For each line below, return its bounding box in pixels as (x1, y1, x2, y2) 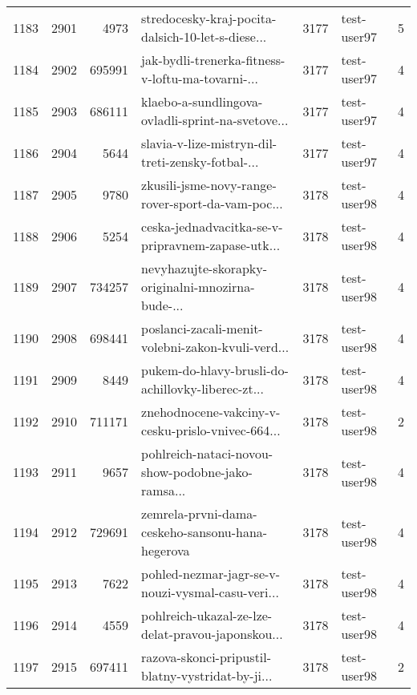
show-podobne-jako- (141, 463, 253, 481)
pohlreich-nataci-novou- (141, 444, 273, 463)
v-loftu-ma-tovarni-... (141, 69, 258, 87)
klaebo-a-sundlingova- (141, 92, 263, 111)
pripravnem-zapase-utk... (141, 236, 281, 254)
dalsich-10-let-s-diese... (141, 27, 267, 46)
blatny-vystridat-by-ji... (141, 666, 273, 685)
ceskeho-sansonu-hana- (141, 523, 268, 541)
